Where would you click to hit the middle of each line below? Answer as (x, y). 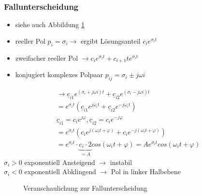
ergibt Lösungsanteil (111, 41)
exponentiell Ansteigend (60, 162)
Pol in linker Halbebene (146, 171)
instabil (121, 162)
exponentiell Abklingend (60, 171)
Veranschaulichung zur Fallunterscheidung (85, 188)
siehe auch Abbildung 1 (50, 24)
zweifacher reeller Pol (47, 57)
